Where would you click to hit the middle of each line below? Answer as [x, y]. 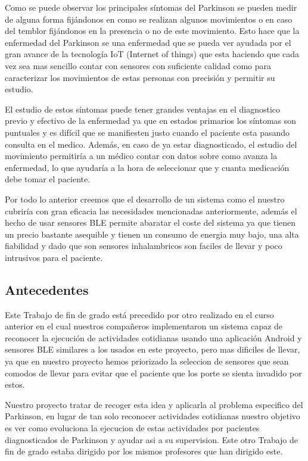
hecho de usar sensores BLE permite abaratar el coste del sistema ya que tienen [150, 222]
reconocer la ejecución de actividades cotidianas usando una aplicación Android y [153, 337]
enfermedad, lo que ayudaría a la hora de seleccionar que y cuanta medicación [147, 167]
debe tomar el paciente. [48, 179]
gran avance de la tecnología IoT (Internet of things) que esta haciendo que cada [152, 54]
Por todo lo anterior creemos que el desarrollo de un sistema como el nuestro [145, 199]
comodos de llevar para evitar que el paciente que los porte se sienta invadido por [153, 373]
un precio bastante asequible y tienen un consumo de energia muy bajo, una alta [152, 234]
